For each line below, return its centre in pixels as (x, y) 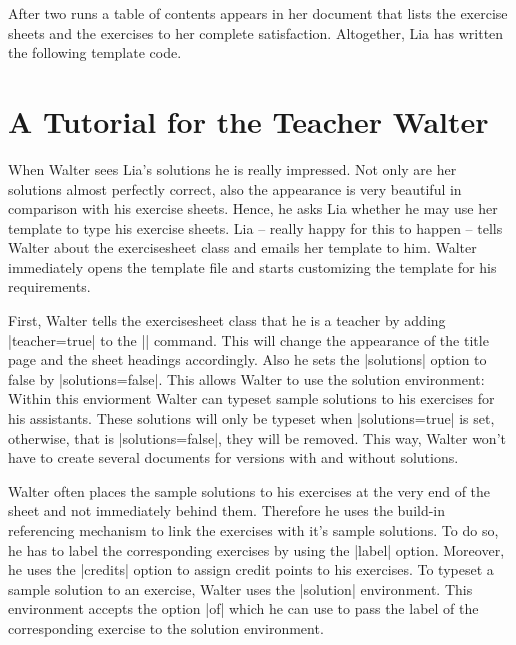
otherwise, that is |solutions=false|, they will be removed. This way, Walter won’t (257, 437)
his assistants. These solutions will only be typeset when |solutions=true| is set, (251, 418)
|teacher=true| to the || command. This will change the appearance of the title (248, 339)
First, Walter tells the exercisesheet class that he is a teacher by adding (227, 320)
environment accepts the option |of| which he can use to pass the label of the (243, 608)
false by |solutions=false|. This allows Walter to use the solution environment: (246, 378)
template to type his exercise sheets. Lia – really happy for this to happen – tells (255, 227)
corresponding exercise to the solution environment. (166, 627)
